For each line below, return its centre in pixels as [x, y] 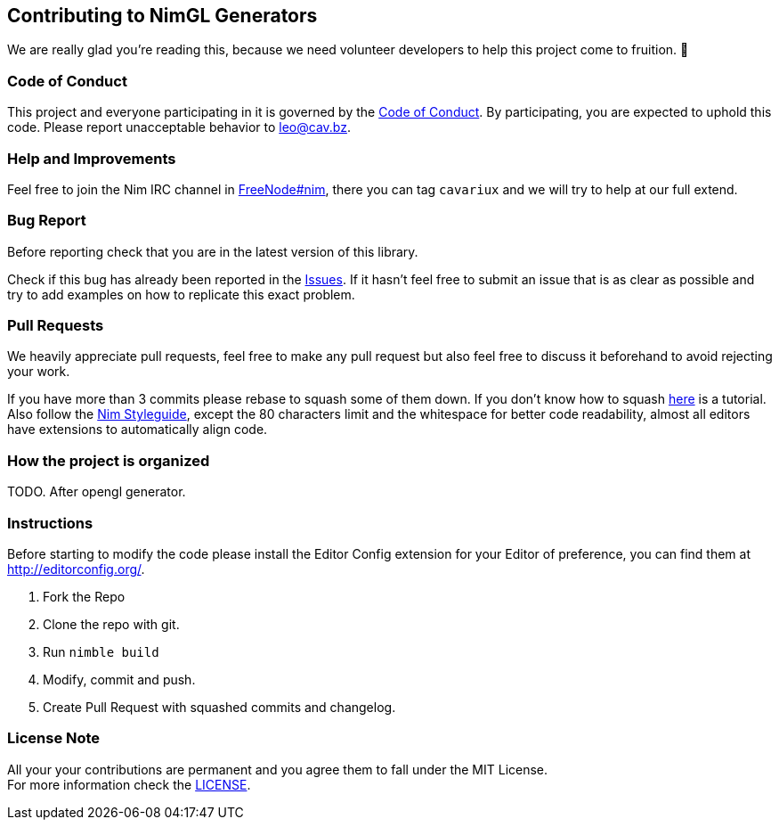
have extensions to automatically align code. [138, 430]
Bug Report [47, 221]
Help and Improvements [92, 158]
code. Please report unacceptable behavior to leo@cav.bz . [179, 127]
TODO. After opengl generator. [97, 492]
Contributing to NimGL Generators [162, 16]
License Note [54, 738]
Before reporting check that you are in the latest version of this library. [213, 251]
